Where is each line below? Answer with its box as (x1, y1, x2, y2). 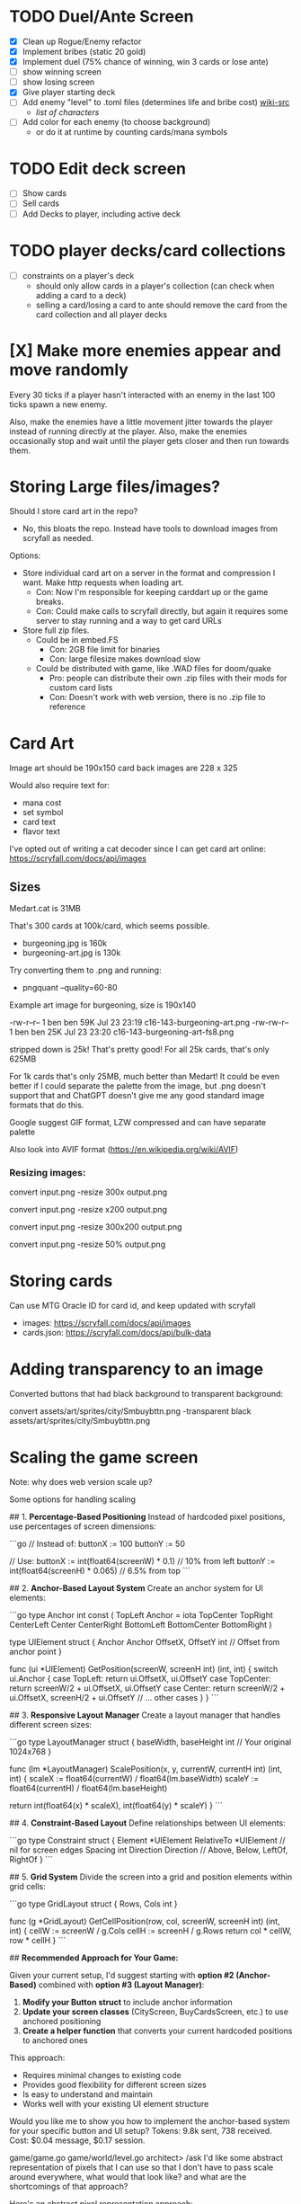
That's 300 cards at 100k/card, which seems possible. (9, 920, 210, 931)
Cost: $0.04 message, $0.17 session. (9, 2135, 146, 2146)
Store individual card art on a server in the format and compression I (22, 568, 276, 579)
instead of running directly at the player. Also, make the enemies (9, 425, 248, 437)
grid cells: (9, 1881, 47, 1892)
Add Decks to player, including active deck (22, 209, 181, 219)
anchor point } (9, 1647, 63, 1657)
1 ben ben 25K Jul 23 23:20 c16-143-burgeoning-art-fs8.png (9, 1026, 235, 1037)
